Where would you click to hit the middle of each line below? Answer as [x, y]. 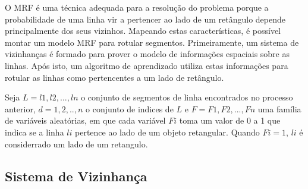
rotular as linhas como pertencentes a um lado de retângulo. [114, 77]
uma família [279, 108]
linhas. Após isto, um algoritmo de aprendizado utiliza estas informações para [147, 65]
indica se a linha [34, 132]
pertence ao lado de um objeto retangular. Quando [167, 132]
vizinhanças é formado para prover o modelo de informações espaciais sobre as [147, 54]
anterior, [20, 108]
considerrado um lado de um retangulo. [76, 144]
